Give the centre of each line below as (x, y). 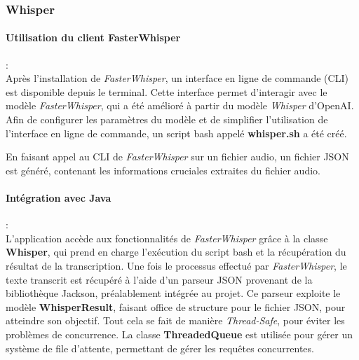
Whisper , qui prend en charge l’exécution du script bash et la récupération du (176, 252)
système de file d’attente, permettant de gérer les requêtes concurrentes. (160, 348)
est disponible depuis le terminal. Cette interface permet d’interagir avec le (167, 91)
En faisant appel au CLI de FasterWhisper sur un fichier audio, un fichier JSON (177, 157)
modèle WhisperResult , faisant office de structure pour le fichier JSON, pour (176, 306)
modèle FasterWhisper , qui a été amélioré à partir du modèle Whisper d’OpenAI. (180, 105)
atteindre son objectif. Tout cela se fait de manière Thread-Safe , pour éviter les (175, 320)
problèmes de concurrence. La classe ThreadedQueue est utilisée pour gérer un (179, 334)
